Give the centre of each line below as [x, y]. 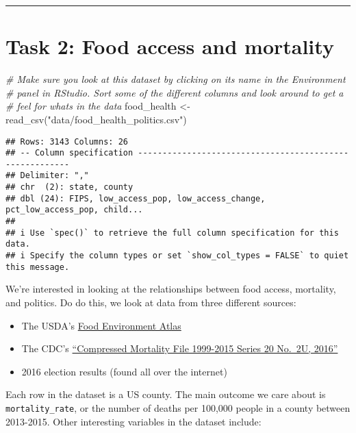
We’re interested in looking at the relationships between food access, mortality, [171, 289]
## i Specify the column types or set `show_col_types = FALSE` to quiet [177, 256]
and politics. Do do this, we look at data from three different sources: [151, 302]
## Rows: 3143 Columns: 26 [67, 141]
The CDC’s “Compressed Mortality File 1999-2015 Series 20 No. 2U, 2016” [180, 348]
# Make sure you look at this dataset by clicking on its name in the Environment [176, 79]
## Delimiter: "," [47, 176]
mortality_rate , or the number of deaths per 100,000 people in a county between [178, 407]
